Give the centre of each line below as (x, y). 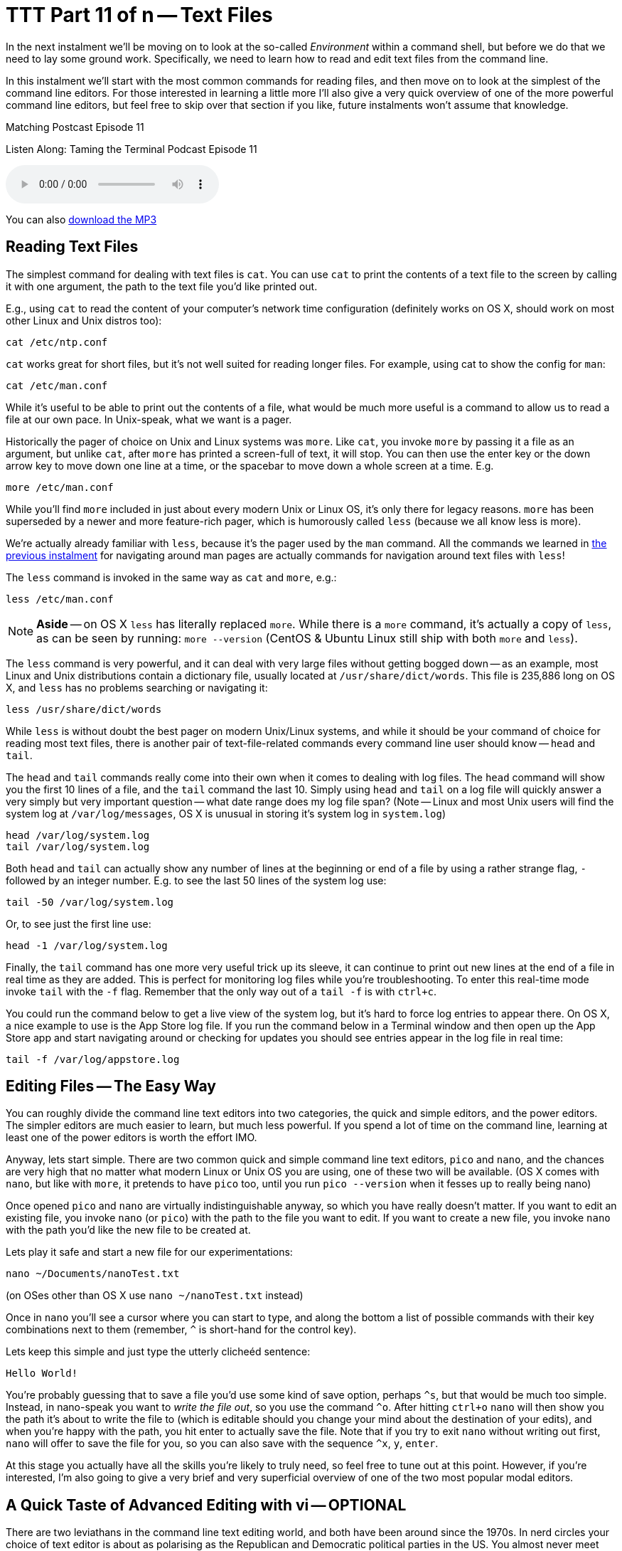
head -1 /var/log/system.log (87, 945)
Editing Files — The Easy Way (111, 1086)
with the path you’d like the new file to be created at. (128, 1230)
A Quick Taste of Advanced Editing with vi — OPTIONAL (206, 1505)
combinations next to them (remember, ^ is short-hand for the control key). (181, 1330)
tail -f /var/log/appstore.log (93, 1059)
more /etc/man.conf (60, 487)
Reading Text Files (72, 247)
